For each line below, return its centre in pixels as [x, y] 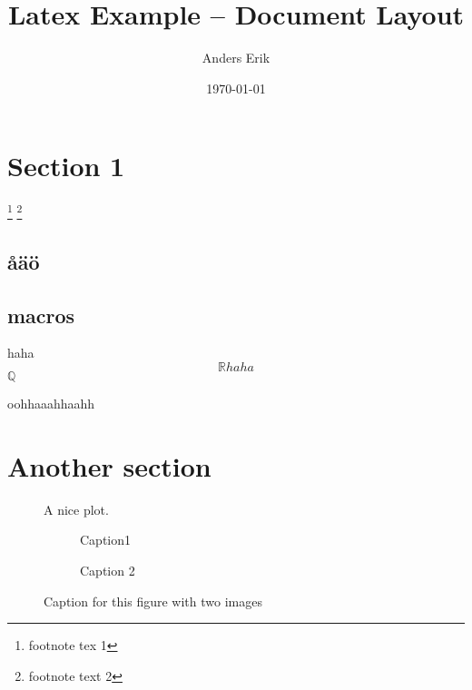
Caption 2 [108, 570]
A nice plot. [76, 509]
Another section [109, 465]
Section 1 [66, 166]
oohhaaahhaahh [51, 404]
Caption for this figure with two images [153, 601]
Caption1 [106, 540]
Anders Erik [236, 58]
